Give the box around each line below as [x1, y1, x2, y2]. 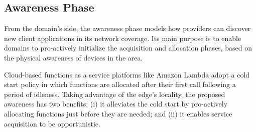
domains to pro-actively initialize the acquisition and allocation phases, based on [4, 42, 252, 53]
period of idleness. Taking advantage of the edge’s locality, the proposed [4, 88, 225, 99]
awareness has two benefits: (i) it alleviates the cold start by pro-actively [4, 98, 228, 109]
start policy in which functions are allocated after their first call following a [4, 79, 236, 89]
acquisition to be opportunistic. [4, 118, 100, 128]
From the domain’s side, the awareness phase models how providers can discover [4, 23, 251, 33]
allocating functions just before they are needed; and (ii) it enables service [4, 108, 232, 118]
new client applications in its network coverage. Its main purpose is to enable [4, 32, 241, 43]
